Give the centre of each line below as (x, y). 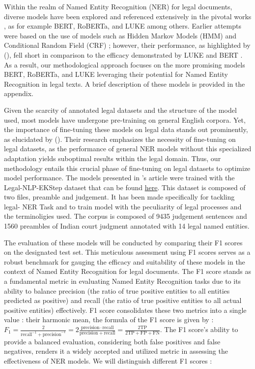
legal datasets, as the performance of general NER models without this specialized (128, 149)
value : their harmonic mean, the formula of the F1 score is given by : (109, 319)
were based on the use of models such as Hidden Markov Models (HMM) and (120, 35)
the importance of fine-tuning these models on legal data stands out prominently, (126, 129)
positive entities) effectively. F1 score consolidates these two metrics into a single (125, 310)
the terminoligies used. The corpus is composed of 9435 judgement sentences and (126, 216)
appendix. (19, 93)
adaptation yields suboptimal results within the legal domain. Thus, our (113, 158)
